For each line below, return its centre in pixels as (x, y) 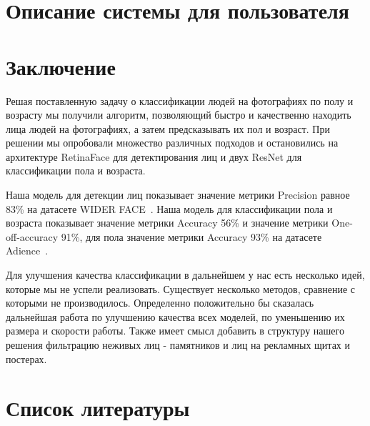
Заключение (61, 66)
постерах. (26, 358)
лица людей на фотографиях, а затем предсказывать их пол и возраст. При (168, 128)
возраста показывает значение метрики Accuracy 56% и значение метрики (167, 223)
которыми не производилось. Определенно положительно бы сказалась (160, 303)
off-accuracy (32, 236)
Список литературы (98, 408)
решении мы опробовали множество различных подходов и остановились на (172, 143)
